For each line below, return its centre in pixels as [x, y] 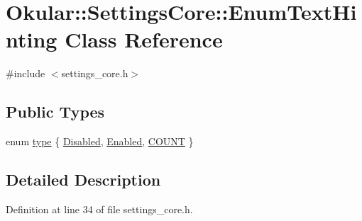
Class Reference [144, 39]
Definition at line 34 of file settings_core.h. [99, 209]
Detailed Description [83, 180]
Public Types [55, 112]
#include [26, 73]
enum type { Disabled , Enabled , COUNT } [100, 141]
